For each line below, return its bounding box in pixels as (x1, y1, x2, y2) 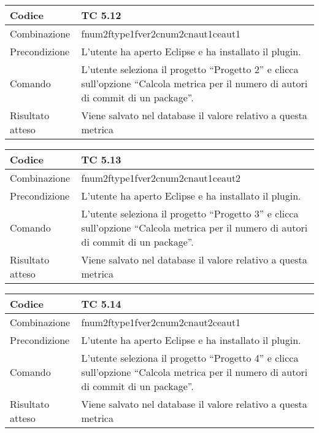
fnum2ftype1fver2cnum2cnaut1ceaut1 (81, 26, 241, 41)
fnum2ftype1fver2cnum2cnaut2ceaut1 (81, 315, 241, 329)
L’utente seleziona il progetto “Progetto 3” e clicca (81, 206, 299, 220)
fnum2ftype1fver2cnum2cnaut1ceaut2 (81, 171, 241, 185)
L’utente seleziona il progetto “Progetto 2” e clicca (81, 62, 299, 76)
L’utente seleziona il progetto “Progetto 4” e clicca (81, 351, 299, 365)
